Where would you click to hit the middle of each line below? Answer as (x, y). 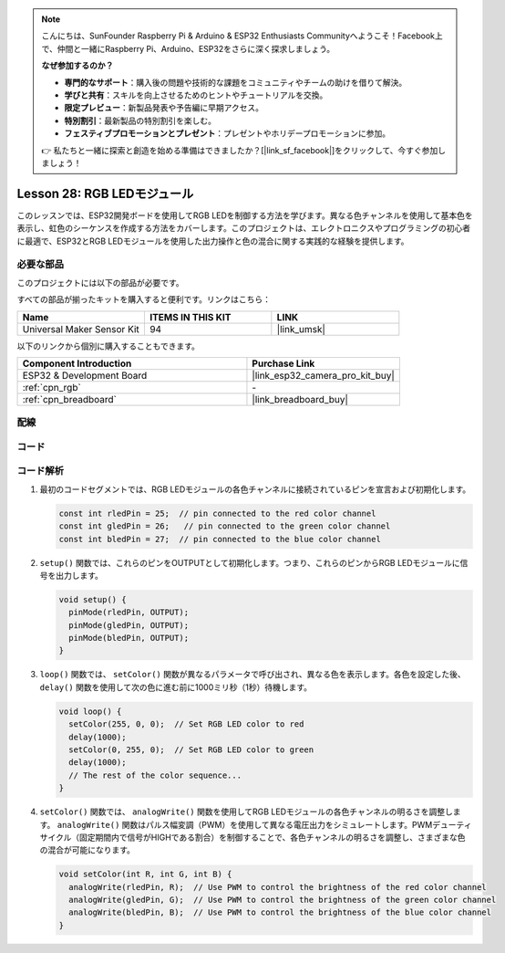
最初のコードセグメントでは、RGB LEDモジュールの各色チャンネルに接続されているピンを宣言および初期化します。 (255, 489)
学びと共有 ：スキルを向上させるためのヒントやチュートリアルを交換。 (196, 95)
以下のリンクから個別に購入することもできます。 (108, 346)
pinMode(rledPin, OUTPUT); (129, 613)
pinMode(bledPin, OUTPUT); (129, 638)
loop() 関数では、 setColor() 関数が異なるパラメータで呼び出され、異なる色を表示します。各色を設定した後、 (253, 675)
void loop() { (90, 711)
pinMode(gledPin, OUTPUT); (129, 625)
